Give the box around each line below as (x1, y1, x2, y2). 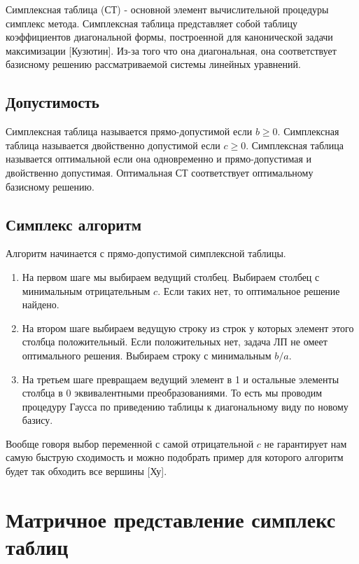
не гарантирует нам (264, 436, 347, 450)
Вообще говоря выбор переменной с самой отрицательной (6, 436, 254, 450)
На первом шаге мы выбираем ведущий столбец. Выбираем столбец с (22, 269, 320, 284)
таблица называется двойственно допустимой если (6, 137, 220, 152)
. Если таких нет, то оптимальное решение (157, 283, 340, 298)
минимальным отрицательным (22, 283, 150, 298)
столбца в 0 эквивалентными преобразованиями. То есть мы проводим (22, 385, 323, 400)
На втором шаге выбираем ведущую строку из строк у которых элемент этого (22, 320, 354, 335)
